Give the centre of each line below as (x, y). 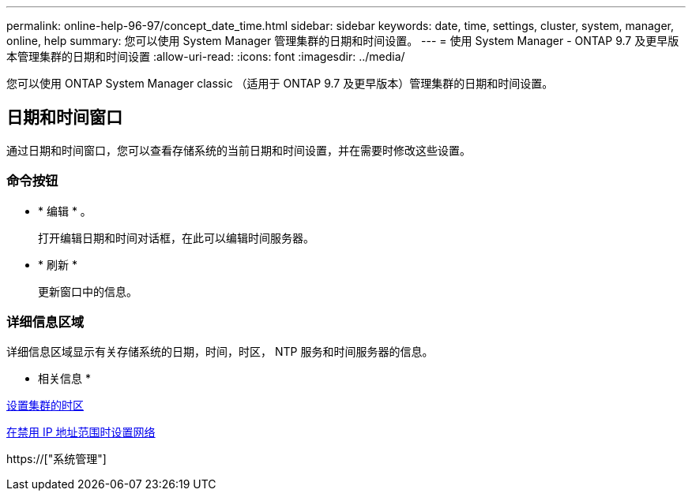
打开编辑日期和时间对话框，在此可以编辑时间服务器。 (176, 237)
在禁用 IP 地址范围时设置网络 (81, 432)
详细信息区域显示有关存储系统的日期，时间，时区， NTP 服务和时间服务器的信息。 (220, 352)
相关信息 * (64, 379)
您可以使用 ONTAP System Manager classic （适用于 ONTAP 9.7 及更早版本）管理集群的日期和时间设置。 (280, 83)
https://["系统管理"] (56, 459)
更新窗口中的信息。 (88, 291)
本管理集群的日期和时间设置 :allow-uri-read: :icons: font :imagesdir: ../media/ (206, 56)
